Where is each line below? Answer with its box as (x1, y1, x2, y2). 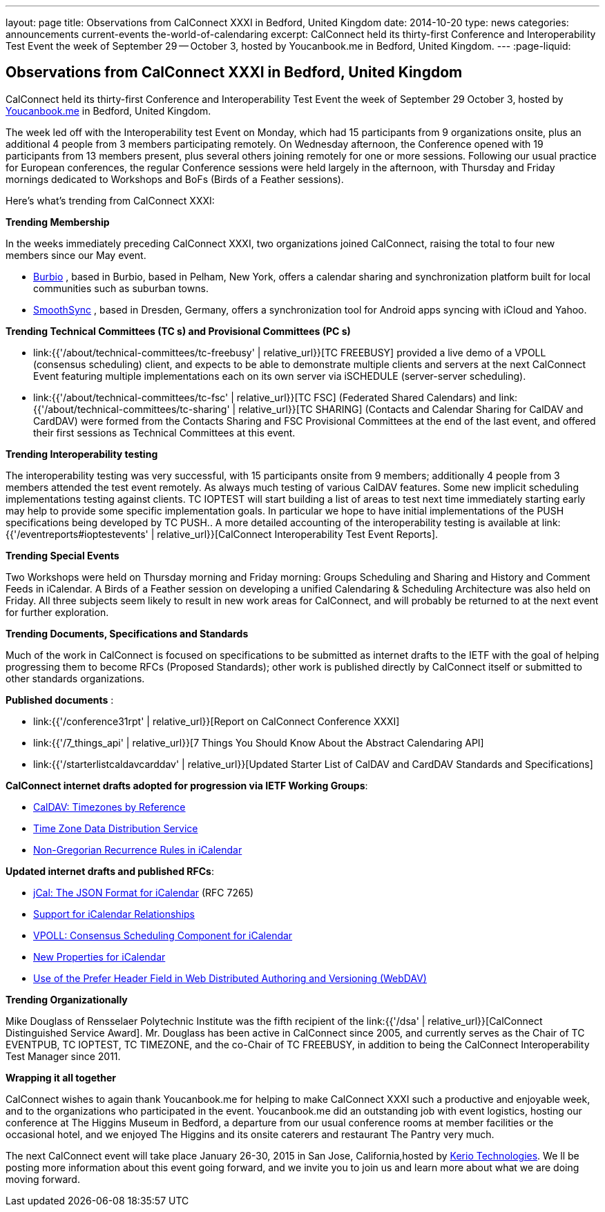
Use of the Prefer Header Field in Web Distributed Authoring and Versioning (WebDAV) (33, 972, 427, 984)
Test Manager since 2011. (6, 1050, 121, 1062)
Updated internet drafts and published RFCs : (6, 865, 214, 877)
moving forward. (6, 1173, 80, 1185)
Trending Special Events (6, 549, 119, 561)
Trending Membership (6, 215, 110, 228)
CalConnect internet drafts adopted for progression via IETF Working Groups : (6, 779, 368, 791)
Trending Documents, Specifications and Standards (6, 627, 249, 639)
